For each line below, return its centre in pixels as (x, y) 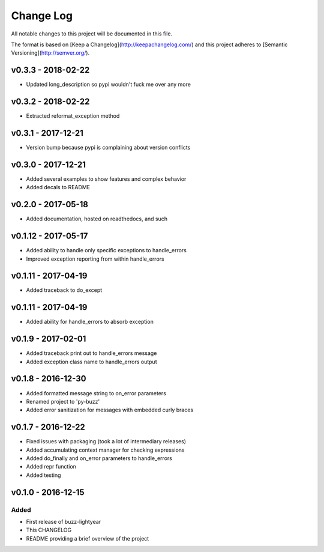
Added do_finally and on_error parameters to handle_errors (99, 458)
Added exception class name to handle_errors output (91, 362)
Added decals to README (58, 187)
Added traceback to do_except (64, 290)
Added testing (43, 475)
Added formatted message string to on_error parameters (96, 393)
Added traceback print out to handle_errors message (91, 353)
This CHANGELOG (49, 530)
